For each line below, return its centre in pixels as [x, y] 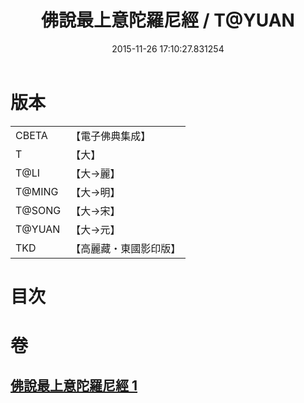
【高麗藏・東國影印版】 [126, 248]
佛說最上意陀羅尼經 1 [74, 386]
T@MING [37, 191]
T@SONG [38, 210]
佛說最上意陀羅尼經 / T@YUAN [168, 20]
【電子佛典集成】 [111, 136]
